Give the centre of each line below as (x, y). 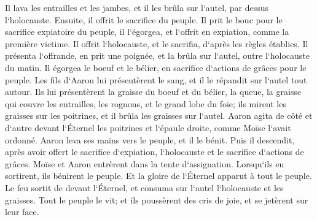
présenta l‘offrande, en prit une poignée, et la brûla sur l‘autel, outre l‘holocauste (157, 55)
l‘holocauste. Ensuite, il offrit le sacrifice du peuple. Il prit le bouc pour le (144, 19)
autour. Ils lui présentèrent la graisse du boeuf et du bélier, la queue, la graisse (153, 92)
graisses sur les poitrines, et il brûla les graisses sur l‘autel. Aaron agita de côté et (159, 116)
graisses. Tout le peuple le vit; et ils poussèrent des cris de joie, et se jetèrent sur (157, 199)
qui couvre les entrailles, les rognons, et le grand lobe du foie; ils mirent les (146, 103)
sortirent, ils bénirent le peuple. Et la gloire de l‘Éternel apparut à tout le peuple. (158, 176)
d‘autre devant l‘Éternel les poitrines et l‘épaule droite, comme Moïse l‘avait (148, 127)
